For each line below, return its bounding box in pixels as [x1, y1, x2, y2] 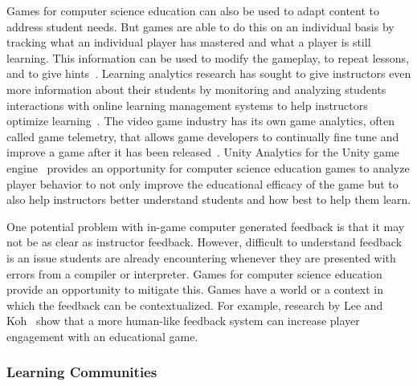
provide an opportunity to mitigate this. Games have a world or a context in [6, 281, 384, 298]
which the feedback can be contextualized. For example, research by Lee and [6, 296, 383, 313]
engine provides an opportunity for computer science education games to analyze [6, 159, 410, 176]
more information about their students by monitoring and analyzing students [6, 80, 386, 97]
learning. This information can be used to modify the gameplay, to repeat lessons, [6, 49, 410, 66]
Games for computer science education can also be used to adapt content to [6, 2, 379, 18]
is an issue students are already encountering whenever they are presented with [6, 249, 396, 266]
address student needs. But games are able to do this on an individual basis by [6, 18, 395, 35]
